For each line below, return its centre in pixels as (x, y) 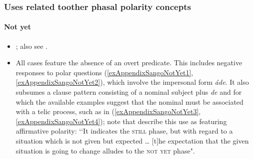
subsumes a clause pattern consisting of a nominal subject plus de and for (129, 92)
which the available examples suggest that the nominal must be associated (129, 101)
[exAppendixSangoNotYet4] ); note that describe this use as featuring (121, 121)
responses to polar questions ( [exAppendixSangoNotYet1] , (104, 72)
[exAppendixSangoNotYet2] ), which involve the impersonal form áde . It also (132, 82)
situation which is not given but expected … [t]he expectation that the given (132, 140)
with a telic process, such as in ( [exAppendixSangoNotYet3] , (108, 111)
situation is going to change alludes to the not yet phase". (105, 150)
